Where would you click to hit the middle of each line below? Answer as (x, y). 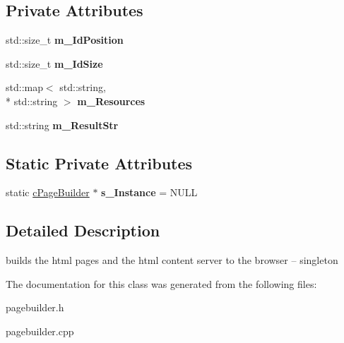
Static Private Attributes (99, 163)
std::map (24, 87)
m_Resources (111, 101)
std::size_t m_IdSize (54, 63)
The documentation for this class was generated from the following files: (161, 283)
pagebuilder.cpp (40, 331)
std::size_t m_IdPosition (65, 40)
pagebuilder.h (35, 307)
